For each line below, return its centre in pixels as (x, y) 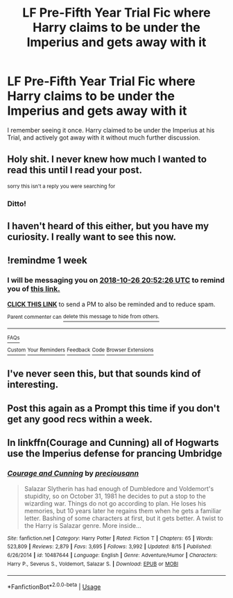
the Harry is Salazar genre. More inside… (83, 525)
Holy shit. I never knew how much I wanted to (107, 159)
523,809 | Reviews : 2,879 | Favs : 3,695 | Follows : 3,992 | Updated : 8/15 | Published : (110, 547)
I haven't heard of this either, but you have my (108, 226)
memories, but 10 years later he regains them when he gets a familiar (123, 510)
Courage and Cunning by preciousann (73, 474)
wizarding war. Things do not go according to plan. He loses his (115, 503)
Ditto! (17, 204)
